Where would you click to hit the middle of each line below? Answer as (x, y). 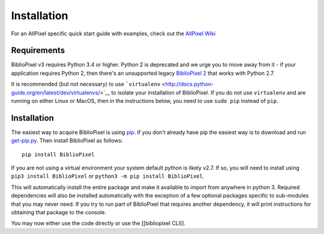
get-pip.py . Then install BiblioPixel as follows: (67, 141)
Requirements (38, 51)
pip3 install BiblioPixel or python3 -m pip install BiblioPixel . (108, 176)
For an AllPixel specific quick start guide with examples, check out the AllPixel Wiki (113, 34)
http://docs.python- (190, 84)
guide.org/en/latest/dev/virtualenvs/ (55, 92)
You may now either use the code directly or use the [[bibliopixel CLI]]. (98, 223)
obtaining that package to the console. (59, 212)
